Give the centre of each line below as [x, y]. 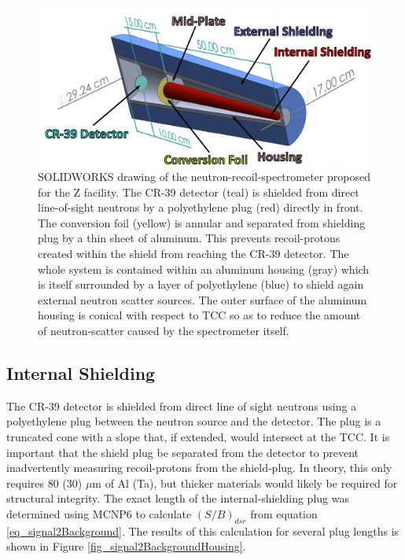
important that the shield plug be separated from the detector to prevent [182, 452]
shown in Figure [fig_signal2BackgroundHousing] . [126, 546]
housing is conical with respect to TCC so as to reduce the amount [199, 315]
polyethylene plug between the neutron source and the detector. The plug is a [194, 421]
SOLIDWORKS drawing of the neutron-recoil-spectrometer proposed [204, 177]
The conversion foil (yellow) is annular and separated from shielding [202, 222]
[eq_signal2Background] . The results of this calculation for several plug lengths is [203, 531]
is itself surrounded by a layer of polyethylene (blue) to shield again [201, 284]
